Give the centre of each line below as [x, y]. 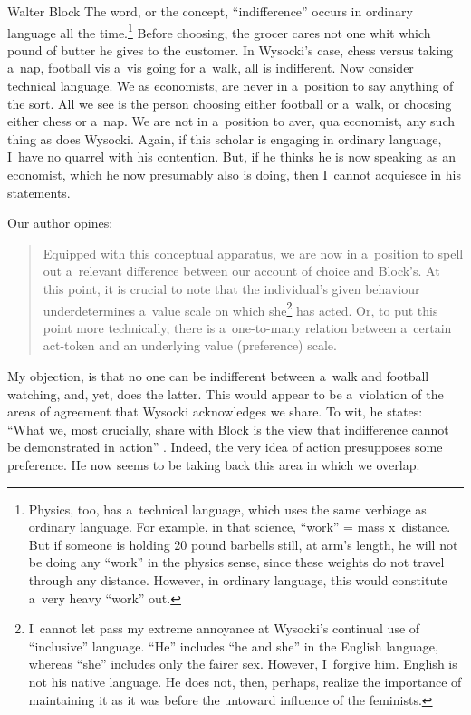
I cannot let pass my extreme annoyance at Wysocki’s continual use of [224, 628]
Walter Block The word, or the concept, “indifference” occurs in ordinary [210, 11]
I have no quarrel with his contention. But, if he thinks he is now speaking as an [231, 157]
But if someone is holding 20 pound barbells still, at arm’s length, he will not [243, 544]
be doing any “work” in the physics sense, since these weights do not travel [236, 562]
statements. [39, 192]
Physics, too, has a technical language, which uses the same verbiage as [227, 509]
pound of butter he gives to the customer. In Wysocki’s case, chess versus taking [230, 49]
